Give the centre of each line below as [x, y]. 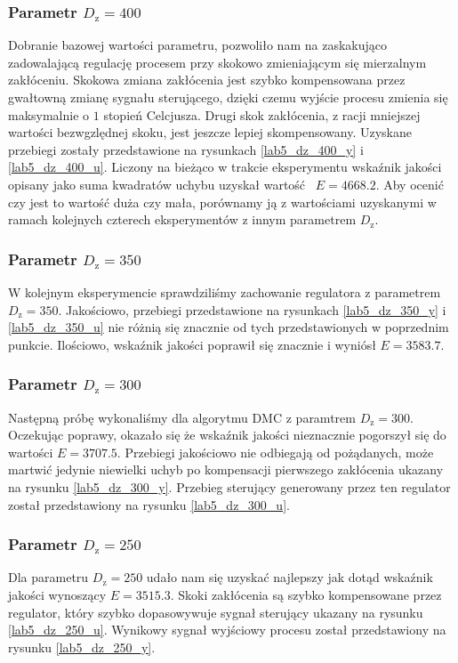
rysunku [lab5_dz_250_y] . [82, 647]
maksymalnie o [49, 114]
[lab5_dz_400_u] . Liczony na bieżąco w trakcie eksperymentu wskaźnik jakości [225, 167]
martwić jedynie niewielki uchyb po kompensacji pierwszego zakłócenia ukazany [226, 469]
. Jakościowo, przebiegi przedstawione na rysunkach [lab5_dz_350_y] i [252, 309]
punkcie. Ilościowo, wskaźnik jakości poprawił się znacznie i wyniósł [192, 344]
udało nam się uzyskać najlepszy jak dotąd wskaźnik [289, 577]
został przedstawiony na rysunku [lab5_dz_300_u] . [149, 504]
